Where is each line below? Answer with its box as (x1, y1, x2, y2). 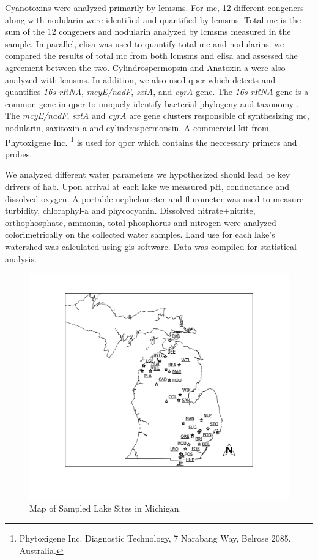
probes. (5, 147, 32, 160)
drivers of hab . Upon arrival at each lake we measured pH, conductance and (5, 180, 290, 192)
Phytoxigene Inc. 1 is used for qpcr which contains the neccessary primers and (5, 134, 297, 148)
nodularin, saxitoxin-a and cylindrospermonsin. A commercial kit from (5, 121, 269, 134)
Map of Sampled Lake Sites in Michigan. (29, 502, 182, 515)
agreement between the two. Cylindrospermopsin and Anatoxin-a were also (5, 61, 286, 74)
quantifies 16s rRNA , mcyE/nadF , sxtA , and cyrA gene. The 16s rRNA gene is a (5, 85, 309, 98)
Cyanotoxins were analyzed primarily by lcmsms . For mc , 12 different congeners (5, 1, 304, 13)
